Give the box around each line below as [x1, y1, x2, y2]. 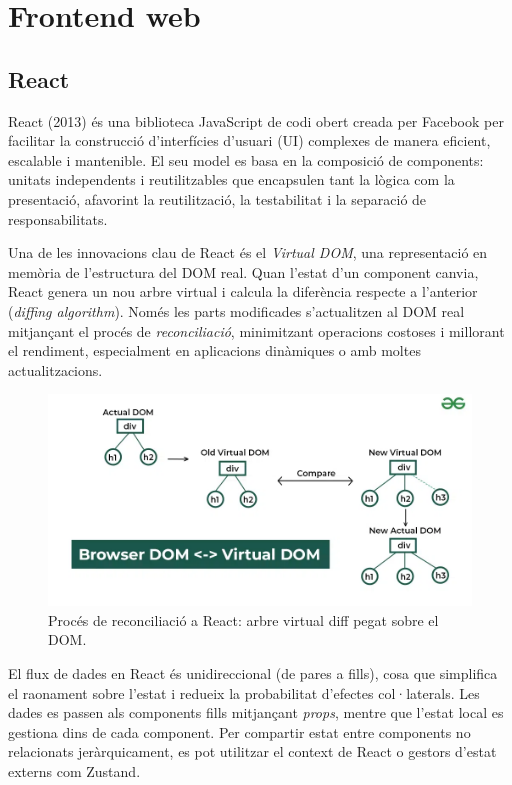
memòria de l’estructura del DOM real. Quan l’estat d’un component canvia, [8, 261, 479, 282]
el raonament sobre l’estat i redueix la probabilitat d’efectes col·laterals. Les [8, 682, 480, 703]
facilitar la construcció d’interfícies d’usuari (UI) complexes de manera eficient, [8, 130, 491, 151]
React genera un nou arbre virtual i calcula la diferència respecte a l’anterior [8, 281, 478, 302]
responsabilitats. [8, 208, 108, 229]
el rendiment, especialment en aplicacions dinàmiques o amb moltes [8, 340, 421, 361]
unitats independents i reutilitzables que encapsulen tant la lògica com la [8, 169, 455, 190]
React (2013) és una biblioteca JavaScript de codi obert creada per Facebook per [8, 110, 504, 131]
